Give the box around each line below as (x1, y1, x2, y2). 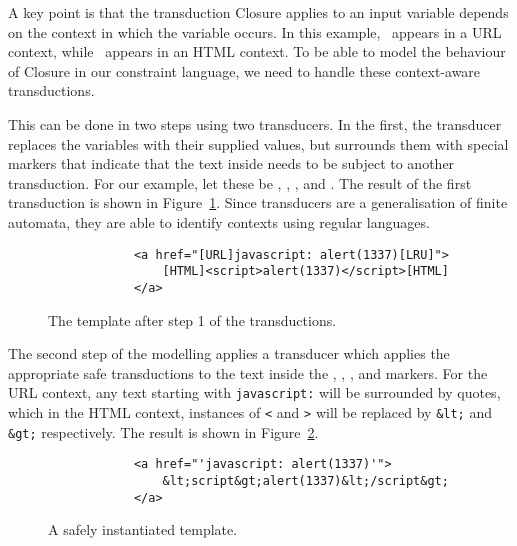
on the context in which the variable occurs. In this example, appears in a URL (8, 21, 502, 42)
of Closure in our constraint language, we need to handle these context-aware (8, 60, 481, 81)
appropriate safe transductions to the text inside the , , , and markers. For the (8, 362, 488, 383)
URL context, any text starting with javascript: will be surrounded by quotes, (8, 382, 501, 403)
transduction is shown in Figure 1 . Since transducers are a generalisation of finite (8, 192, 508, 213)
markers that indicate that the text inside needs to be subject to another (8, 153, 455, 174)
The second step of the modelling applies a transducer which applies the (8, 343, 450, 364)
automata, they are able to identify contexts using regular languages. (8, 211, 430, 232)
